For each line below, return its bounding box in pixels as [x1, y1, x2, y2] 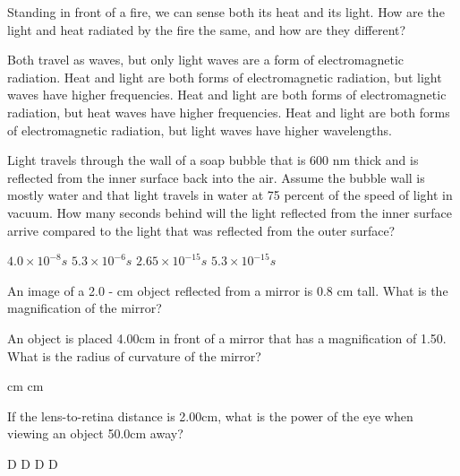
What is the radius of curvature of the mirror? [7, 346, 261, 365]
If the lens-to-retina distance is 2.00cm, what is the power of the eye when [7, 406, 413, 425]
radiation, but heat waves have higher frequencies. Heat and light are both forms [7, 102, 450, 121]
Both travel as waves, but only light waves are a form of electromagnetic [7, 50, 405, 69]
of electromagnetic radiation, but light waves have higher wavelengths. [7, 120, 392, 139]
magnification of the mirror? [7, 299, 162, 317]
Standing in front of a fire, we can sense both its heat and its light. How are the [7, 3, 445, 21]
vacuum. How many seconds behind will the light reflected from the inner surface [7, 203, 452, 221]
